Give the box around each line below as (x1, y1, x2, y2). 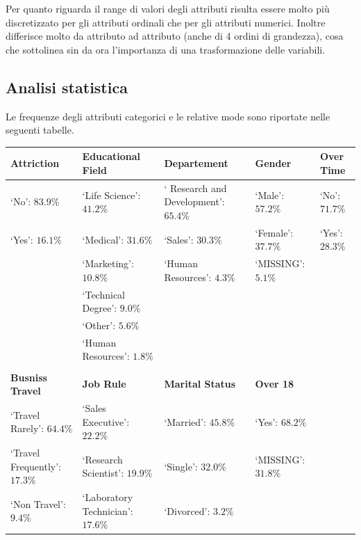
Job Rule (82, 376, 126, 391)
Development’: (164, 194, 225, 209)
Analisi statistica (6, 76, 128, 97)
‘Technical (82, 287, 126, 301)
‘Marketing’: (82, 256, 134, 271)
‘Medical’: (82, 232, 124, 246)
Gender (255, 156, 292, 170)
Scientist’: (82, 466, 124, 480)
